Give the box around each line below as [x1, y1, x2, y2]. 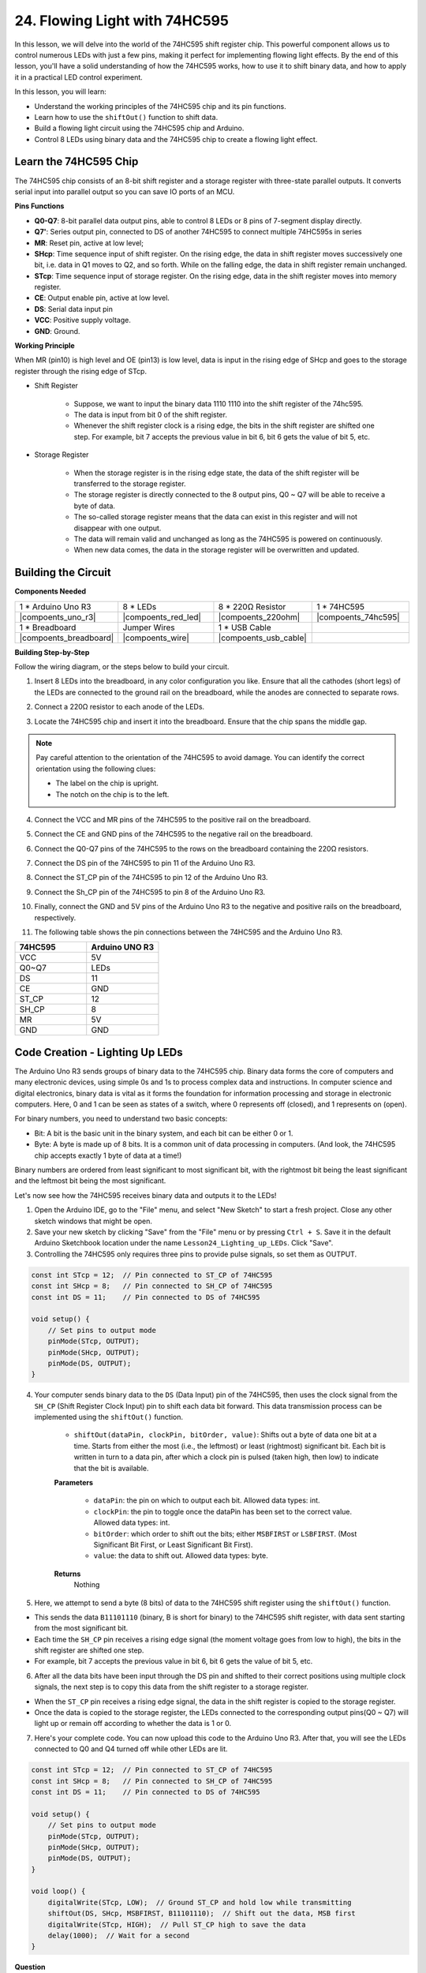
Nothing [73, 1580, 100, 1589]
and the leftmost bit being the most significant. [14, 1176, 166, 1185]
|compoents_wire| [122, 632, 189, 643]
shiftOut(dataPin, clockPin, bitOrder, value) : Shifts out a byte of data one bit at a [73, 1430, 377, 1440]
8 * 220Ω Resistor [218, 601, 286, 612]
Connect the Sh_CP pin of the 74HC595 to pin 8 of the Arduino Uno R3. [34, 887, 266, 897]
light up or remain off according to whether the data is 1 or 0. [34, 1719, 232, 1728]
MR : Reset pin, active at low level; [34, 238, 144, 248]
